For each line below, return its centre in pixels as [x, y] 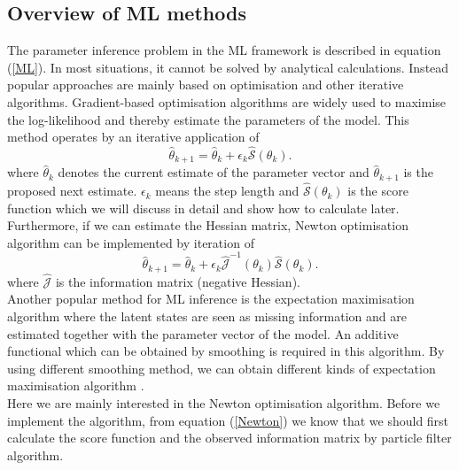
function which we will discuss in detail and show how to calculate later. [203, 208]
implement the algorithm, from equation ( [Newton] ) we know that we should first [228, 420]
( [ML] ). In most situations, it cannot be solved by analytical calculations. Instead [228, 67]
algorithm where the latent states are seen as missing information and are [207, 316]
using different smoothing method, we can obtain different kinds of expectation [222, 368]
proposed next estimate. [72, 191]
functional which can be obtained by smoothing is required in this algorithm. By [226, 351]
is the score [378, 191]
